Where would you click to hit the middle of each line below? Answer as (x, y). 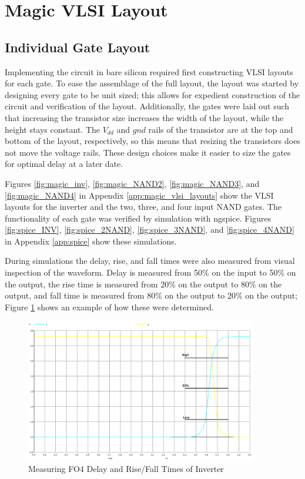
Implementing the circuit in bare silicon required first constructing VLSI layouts (149, 71)
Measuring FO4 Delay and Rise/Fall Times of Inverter (126, 469)
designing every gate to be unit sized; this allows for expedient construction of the (152, 94)
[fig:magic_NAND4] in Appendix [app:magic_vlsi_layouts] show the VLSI (139, 195)
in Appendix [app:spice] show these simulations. (91, 241)
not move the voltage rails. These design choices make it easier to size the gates (148, 152)
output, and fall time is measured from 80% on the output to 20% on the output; (151, 295)
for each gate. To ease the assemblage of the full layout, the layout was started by (152, 83)
